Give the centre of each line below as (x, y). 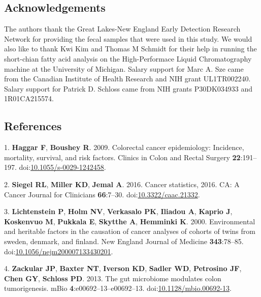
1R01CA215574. (29, 98)
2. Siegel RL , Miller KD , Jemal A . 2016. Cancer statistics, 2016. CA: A (122, 184)
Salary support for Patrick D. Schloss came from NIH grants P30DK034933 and (128, 88)
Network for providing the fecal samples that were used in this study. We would (128, 38)
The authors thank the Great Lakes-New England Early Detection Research (122, 29)
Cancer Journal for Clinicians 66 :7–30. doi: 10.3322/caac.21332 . (102, 194)
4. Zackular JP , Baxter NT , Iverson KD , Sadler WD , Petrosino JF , (123, 268)
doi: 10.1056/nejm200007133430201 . (59, 251)
